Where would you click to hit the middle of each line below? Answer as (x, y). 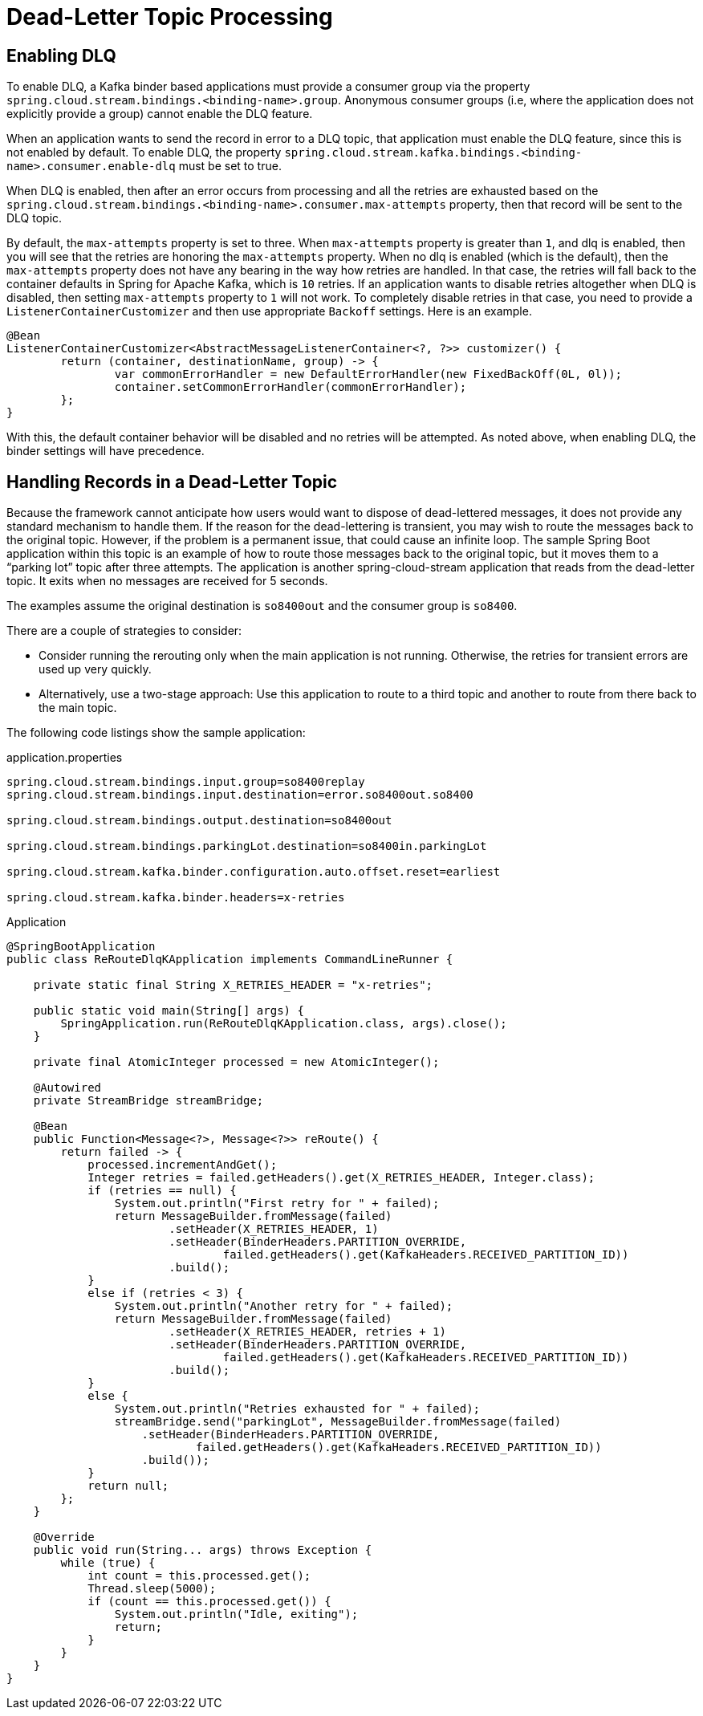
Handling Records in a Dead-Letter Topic (172, 482)
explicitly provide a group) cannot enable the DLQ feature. (160, 114)
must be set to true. (230, 166)
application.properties (65, 758)
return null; (128, 1486)
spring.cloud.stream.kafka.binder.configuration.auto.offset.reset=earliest (254, 872)
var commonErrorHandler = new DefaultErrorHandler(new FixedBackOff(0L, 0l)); (368, 374)
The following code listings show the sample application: (156, 733)
